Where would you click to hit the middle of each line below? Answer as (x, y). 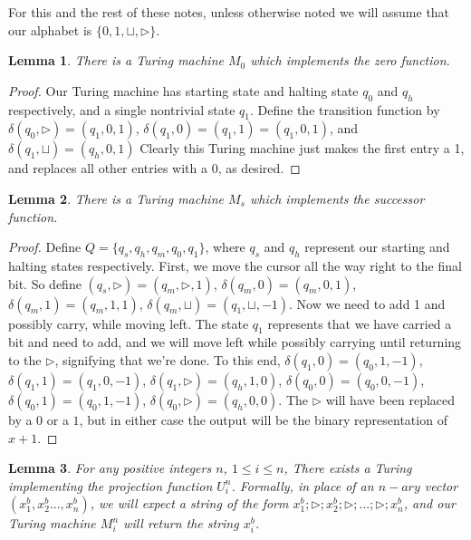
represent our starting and (377, 247)
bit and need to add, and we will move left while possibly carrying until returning (235, 342)
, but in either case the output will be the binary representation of (263, 419)
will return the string (181, 523)
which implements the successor (337, 198)
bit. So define (45, 283)
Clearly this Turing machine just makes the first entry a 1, (302, 148)
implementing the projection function (111, 485)
